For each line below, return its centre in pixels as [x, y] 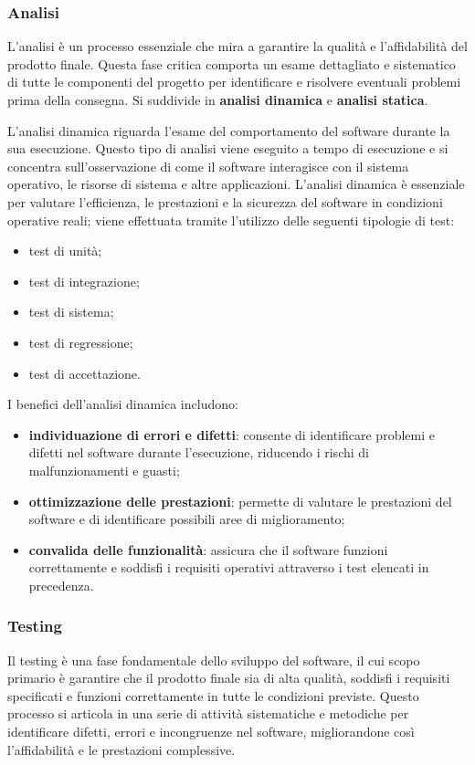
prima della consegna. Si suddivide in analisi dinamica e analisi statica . [218, 100]
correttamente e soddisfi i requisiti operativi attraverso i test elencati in [229, 567]
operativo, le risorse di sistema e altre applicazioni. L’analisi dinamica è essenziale [236, 184]
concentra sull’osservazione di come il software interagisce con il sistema [208, 166]
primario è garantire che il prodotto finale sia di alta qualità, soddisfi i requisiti [229, 678]
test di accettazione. [84, 373]
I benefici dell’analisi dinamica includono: [123, 404]
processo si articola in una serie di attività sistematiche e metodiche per [208, 713]
